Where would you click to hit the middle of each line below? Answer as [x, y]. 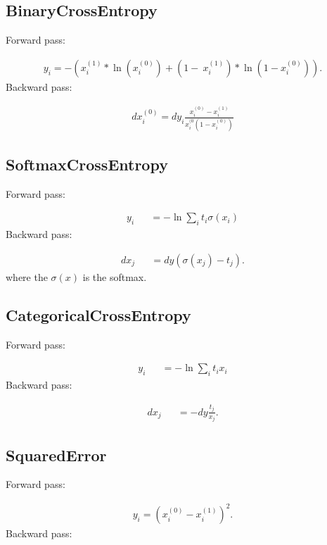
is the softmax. [115, 276]
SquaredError [56, 455]
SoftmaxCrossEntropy [87, 164]
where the [27, 276]
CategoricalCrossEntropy [98, 314]
